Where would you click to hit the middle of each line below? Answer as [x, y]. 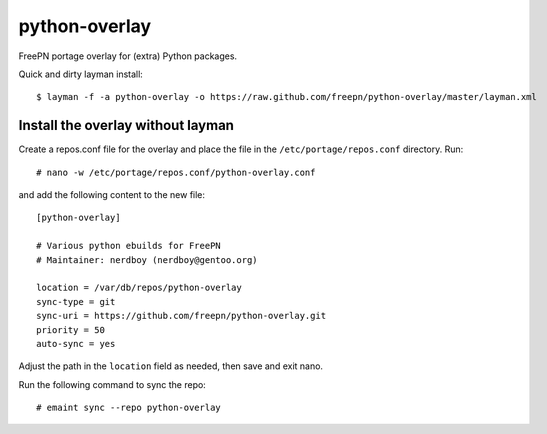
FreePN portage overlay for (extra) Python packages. [128, 56]
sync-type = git [76, 301]
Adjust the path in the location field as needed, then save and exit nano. [171, 366]
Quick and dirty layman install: [81, 74]
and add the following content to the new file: [111, 195]
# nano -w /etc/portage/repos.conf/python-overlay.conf [176, 172]
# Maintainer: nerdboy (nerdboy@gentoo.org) [147, 259]
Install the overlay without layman [126, 125]
